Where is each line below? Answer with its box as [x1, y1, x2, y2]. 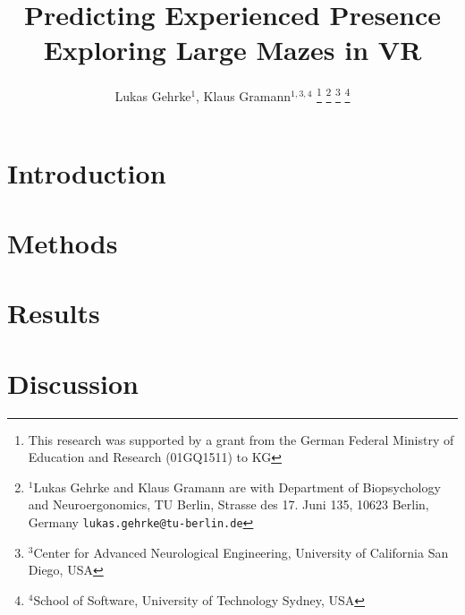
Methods [7, 224, 118, 261]
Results [7, 295, 100, 331]
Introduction [7, 154, 166, 191]
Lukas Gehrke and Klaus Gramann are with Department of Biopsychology [33, 477, 441, 496]
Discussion [7, 364, 139, 401]
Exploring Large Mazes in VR [43, 31, 422, 68]
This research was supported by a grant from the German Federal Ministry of [28, 430, 454, 448]
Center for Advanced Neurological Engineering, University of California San [33, 542, 449, 561]
